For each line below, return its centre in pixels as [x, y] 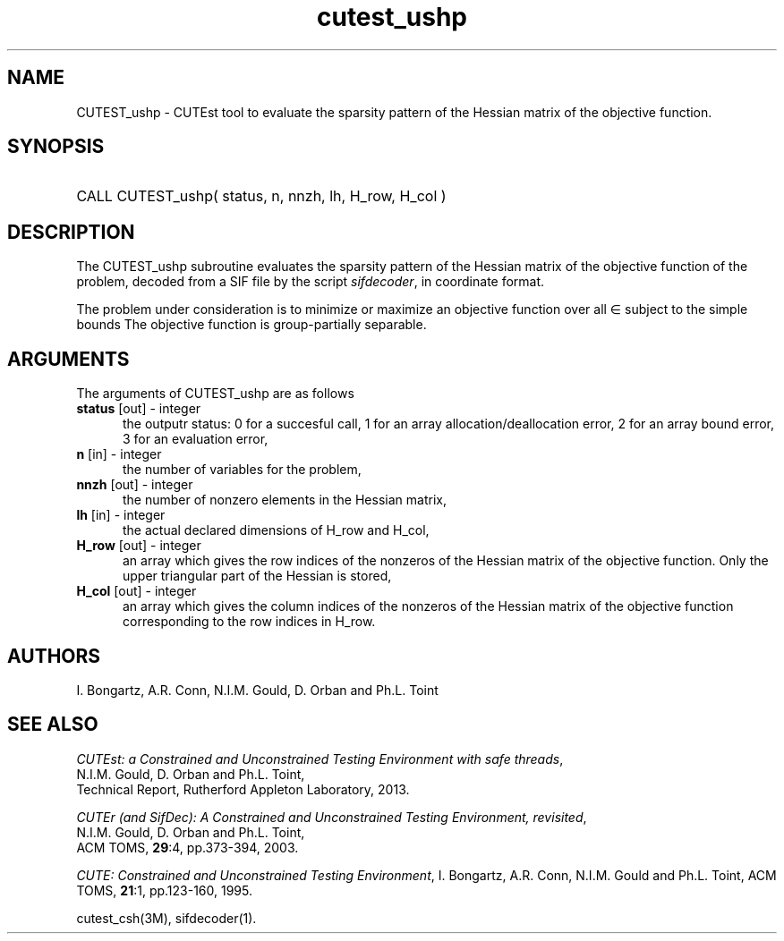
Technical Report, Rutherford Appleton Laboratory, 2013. [243, 789]
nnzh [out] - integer [135, 485]
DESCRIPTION [71, 232]
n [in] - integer [119, 454]
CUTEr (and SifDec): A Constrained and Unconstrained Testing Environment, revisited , [332, 817]
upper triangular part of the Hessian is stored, [257, 576]
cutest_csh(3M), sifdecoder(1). [166, 918]
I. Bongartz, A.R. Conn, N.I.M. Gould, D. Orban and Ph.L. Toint [257, 690]
